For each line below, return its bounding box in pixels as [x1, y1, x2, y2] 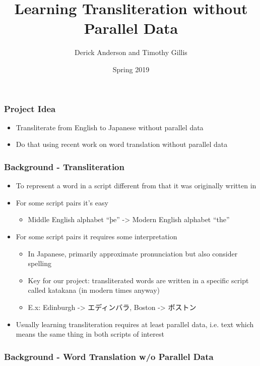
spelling [28, 258, 51, 269]
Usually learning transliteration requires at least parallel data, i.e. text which [16, 319, 254, 329]
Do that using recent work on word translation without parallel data [16, 139, 228, 149]
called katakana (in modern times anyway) [28, 285, 160, 295]
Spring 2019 [112, 64, 150, 74]
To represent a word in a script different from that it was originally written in [16, 180, 256, 191]
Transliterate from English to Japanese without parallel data [16, 122, 204, 132]
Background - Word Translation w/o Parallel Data [4, 350, 214, 362]
